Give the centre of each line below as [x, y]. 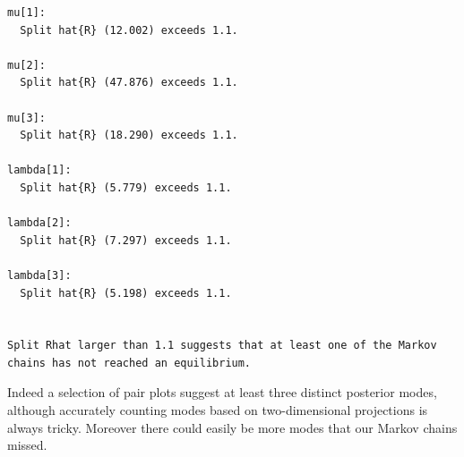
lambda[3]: [39, 275]
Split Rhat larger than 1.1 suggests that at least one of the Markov [222, 346]
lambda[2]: [39, 223]
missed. [27, 445]
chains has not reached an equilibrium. [129, 363]
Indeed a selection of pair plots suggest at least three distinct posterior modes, [222, 392]
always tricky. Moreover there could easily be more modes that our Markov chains [232, 427]
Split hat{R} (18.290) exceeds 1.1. [129, 135]
